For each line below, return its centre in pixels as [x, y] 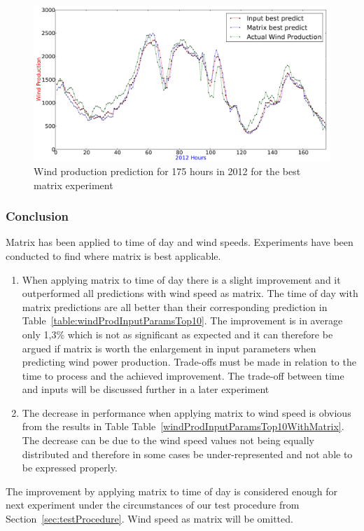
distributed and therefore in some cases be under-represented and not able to [187, 454]
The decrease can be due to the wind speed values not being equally [168, 440]
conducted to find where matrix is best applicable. [113, 255]
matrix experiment [73, 185]
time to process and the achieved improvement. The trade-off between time [183, 375]
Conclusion [37, 216]
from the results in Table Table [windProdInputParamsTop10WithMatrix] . [183, 426]
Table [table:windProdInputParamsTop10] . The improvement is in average [182, 320]
